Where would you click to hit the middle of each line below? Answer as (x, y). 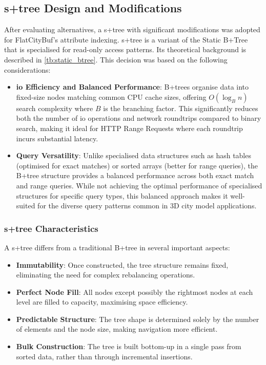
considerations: (27, 69)
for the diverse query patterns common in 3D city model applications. (147, 206)
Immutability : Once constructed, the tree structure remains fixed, (122, 264)
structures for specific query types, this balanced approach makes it (122, 195)
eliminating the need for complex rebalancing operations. (106, 275)
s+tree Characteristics (51, 228)
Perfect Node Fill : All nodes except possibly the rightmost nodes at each (135, 292)
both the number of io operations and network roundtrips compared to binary (139, 118)
